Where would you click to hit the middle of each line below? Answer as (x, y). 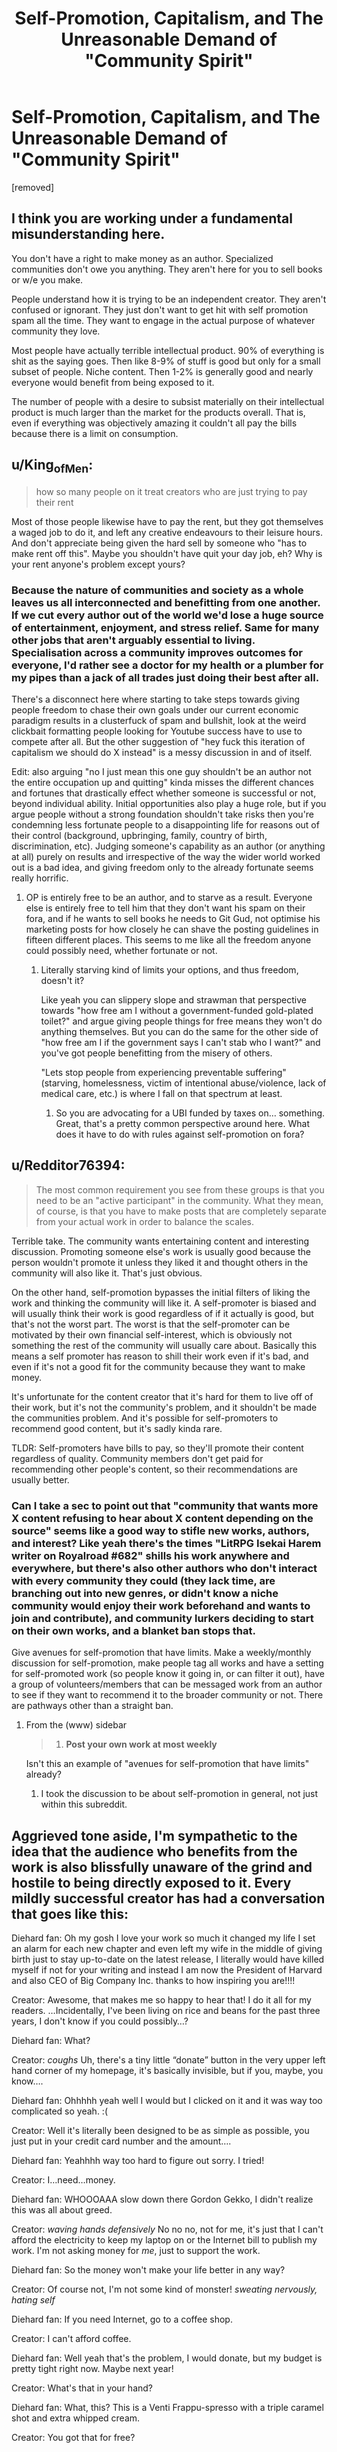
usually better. (40, 1479)
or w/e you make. (47, 279)
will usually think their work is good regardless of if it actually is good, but (162, 1313)
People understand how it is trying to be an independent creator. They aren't (169, 299)
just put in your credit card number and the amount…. (121, 2141)
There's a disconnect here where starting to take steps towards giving (156, 699)
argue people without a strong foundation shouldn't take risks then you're (163, 814)
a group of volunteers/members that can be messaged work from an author (167, 1684)
